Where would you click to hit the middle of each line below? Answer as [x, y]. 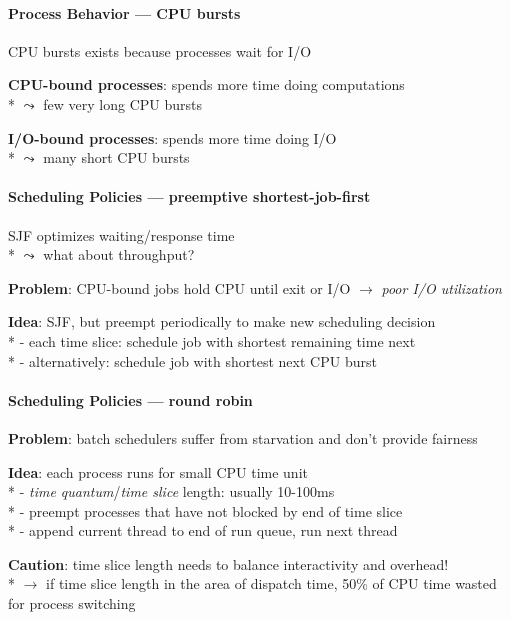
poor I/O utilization [441, 287]
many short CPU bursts [116, 157]
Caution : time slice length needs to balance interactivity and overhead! [228, 563]
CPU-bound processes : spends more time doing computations [206, 84]
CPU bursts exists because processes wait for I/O [160, 50]
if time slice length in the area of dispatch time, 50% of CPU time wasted [271, 583]
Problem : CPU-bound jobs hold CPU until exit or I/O [179, 287]
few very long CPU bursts [122, 103]
